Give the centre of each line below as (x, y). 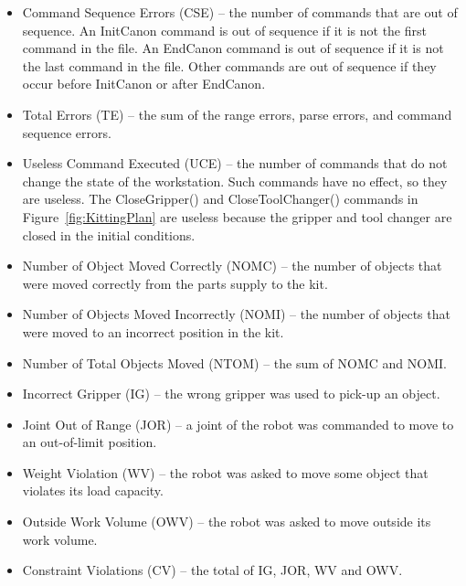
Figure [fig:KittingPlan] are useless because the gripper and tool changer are (237, 216)
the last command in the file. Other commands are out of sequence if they (229, 65)
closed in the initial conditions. (109, 234)
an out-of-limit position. (90, 442)
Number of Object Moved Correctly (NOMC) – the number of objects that (232, 266)
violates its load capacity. (93, 490)
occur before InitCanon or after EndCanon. (144, 84)
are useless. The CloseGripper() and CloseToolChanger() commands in (220, 199)
